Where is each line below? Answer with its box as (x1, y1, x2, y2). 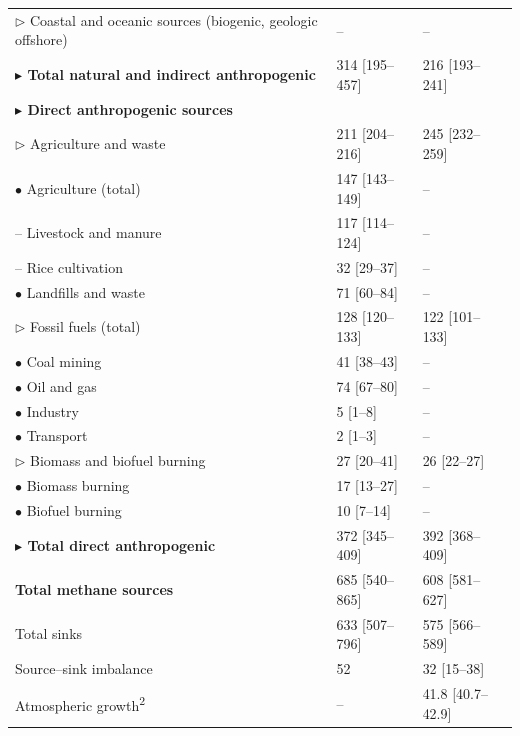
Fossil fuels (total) (30, 316, 141, 337)
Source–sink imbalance (15, 658, 153, 679)
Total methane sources (15, 579, 174, 600)
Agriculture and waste (30, 133, 166, 154)
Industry (26, 400, 79, 421)
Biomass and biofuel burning (30, 450, 206, 471)
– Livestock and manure (15, 222, 162, 243)
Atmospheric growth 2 (15, 691, 146, 715)
